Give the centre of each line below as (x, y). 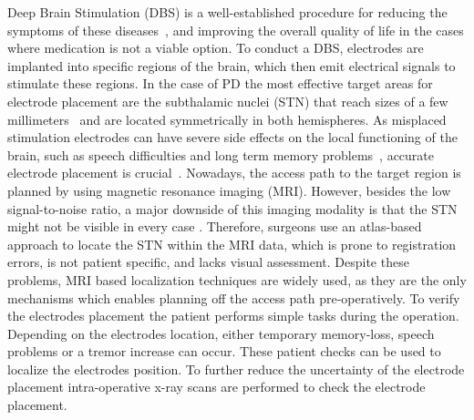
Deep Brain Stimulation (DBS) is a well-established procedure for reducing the (227, 12)
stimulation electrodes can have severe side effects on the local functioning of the (232, 137)
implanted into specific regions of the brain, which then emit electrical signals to (232, 65)
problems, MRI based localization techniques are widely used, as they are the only (237, 279)
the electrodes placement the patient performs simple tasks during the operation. (233, 316)
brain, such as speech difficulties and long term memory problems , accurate (221, 154)
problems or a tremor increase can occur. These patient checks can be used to (224, 351)
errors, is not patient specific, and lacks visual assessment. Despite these (208, 262)
